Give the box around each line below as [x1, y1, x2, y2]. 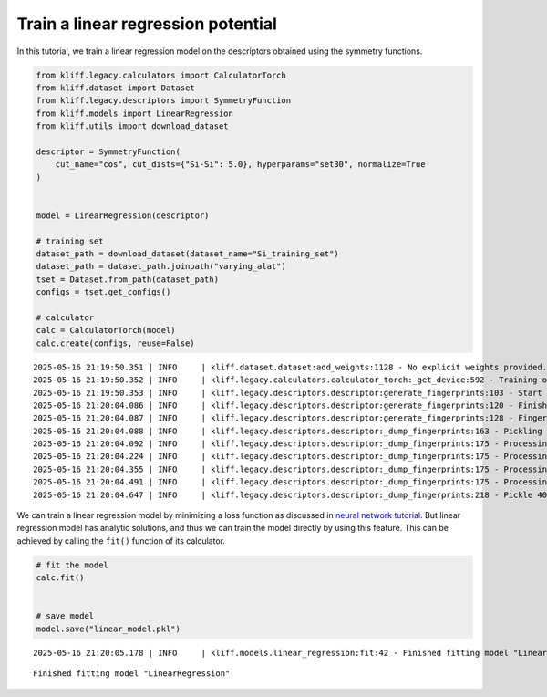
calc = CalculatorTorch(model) [36, 325, 177, 336]
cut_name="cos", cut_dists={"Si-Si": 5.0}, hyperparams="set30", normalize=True [55, 160, 426, 170]
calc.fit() [36, 573, 85, 583]
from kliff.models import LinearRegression [36, 108, 234, 119]
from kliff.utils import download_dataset [36, 121, 229, 131]
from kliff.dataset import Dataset [36, 82, 195, 93]
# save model [36, 611, 95, 621]
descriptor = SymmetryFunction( [36, 146, 181, 157]
